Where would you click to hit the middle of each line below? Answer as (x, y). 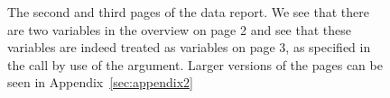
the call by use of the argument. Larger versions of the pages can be (195, 64)
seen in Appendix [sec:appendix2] (100, 82)
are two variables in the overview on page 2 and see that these (180, 29)
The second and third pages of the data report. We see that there (188, 12)
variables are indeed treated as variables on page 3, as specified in (189, 47)
